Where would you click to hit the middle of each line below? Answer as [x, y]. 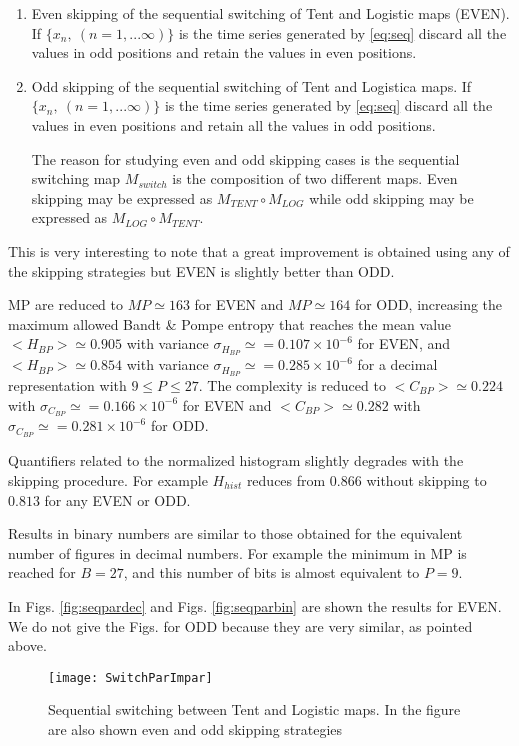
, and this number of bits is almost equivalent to [271, 572]
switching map [76, 178]
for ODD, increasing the [428, 304]
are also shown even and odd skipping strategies [195, 728]
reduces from [286, 479]
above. [27, 645]
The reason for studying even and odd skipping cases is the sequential [245, 158]
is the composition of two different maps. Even [315, 178]
